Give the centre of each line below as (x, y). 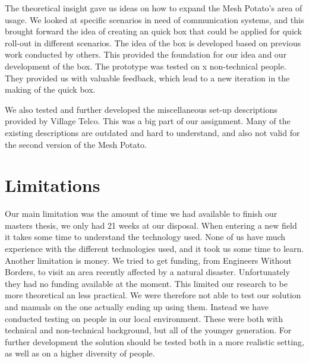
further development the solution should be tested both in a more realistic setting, (154, 341)
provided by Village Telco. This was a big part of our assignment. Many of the (148, 121)
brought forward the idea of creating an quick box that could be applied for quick (154, 31)
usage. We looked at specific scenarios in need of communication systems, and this (154, 19)
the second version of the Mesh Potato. (76, 144)
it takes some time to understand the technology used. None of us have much (145, 237)
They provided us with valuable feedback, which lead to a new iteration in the (147, 78)
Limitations (53, 185)
